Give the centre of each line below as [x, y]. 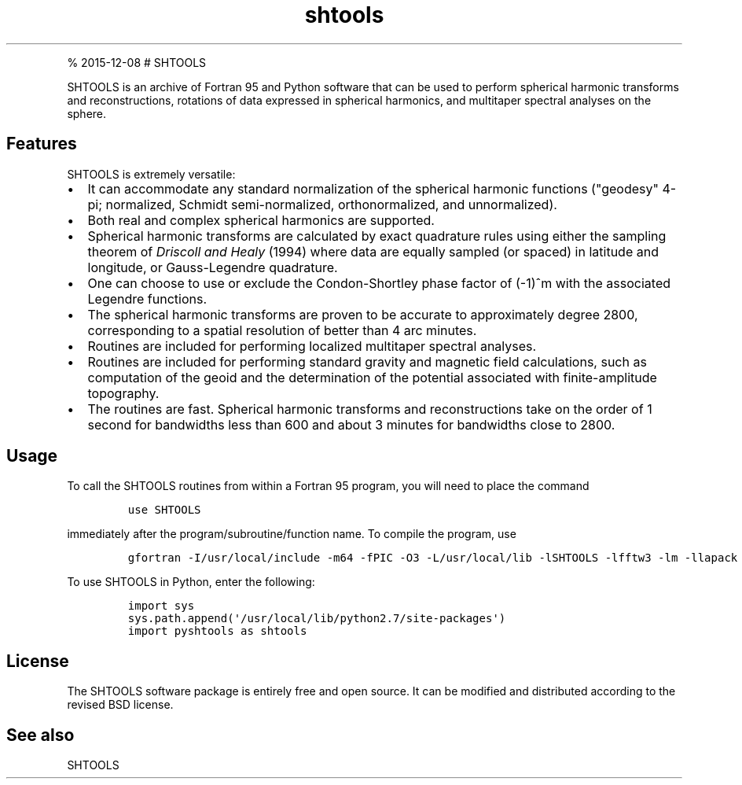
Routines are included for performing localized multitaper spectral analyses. [312, 346]
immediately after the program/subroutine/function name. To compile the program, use [292, 534]
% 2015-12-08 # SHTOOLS [137, 62]
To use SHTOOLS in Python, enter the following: [191, 582]
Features [42, 144]
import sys [161, 606]
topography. [123, 393]
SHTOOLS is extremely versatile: [151, 174]
